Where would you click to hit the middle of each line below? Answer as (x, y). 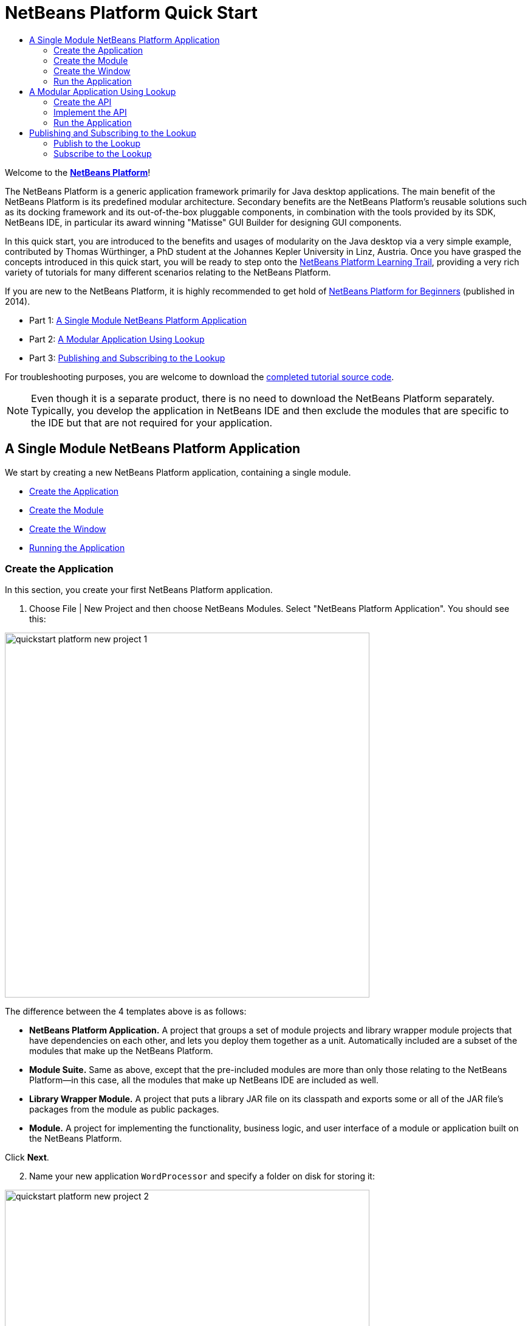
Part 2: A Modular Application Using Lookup (117, 339)
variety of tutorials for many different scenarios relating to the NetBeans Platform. (168, 272)
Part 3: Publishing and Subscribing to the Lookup (127, 358)
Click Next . (27, 1158)
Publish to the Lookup (97, 143)
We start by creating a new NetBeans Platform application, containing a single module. (178, 472)
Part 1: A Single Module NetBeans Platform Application (138, 320)
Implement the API (90, 112)
